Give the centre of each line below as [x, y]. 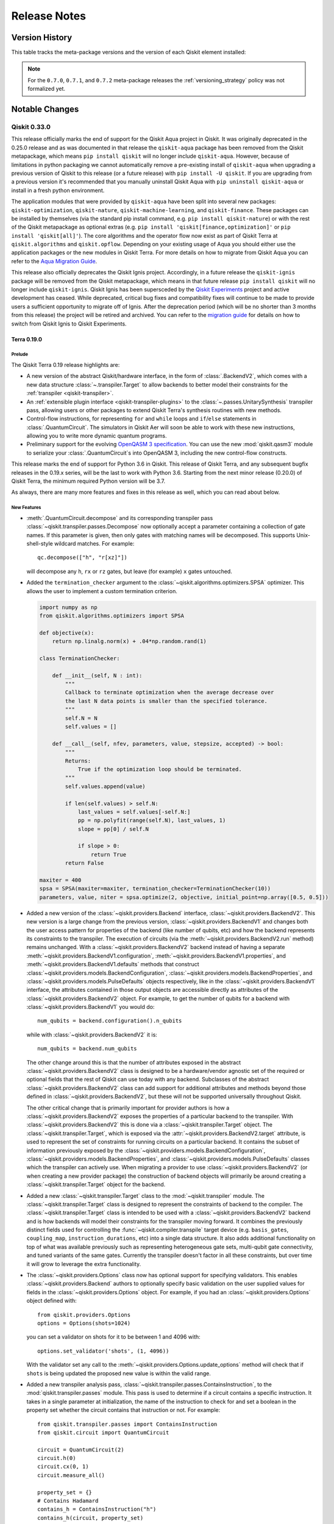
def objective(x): [67, 633]
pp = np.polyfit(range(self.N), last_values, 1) [152, 821]
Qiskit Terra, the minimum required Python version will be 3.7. [88, 481]
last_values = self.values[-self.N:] [134, 812]
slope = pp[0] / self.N [113, 829]
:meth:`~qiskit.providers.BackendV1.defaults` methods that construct [113, 964]
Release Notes [49, 16]
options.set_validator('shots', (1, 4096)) [103, 1351]
